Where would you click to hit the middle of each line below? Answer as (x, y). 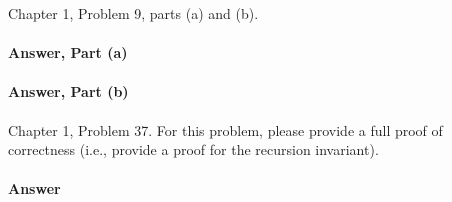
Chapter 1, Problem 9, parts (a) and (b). (133, 13)
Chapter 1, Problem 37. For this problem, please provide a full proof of (225, 129)
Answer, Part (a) (68, 52)
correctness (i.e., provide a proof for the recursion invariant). (193, 149)
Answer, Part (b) (68, 91)
